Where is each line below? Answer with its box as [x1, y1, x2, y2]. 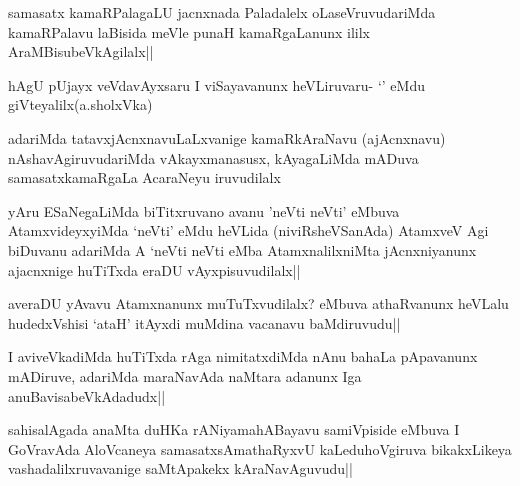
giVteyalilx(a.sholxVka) [8, 94, 153, 115]
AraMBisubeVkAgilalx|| [8, 41, 154, 62]
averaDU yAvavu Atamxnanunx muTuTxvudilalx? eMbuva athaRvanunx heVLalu [8, 293, 509, 314]
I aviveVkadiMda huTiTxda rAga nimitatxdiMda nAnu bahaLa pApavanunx [8, 346, 478, 367]
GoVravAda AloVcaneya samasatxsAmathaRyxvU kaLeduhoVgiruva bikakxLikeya [8, 438, 512, 459]
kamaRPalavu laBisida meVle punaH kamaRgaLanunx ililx [8, 21, 370, 42]
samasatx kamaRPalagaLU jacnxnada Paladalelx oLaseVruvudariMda [8, 2, 436, 22]
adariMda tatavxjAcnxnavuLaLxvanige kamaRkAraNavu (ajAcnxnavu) [8, 127, 446, 148]
